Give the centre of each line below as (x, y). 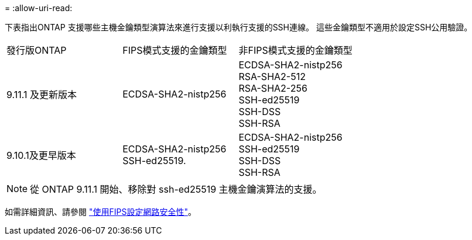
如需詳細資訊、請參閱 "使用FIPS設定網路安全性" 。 (100, 212)
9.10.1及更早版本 (41, 155)
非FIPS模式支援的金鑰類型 (295, 50)
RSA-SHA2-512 (272, 76)
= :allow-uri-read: (39, 8)
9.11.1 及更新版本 (42, 95)
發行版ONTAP (37, 50)
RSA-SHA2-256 (273, 88)
